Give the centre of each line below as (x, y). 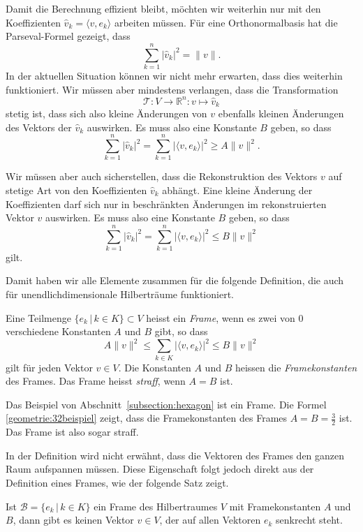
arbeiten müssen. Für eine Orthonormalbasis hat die (226, 22)
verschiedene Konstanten (58, 331)
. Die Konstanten (155, 367)
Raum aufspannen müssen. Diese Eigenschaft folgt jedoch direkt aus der (160, 469)
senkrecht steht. (309, 520)
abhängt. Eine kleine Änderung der (237, 190)
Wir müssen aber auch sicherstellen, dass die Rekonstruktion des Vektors (162, 176)
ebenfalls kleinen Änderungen (281, 113)
